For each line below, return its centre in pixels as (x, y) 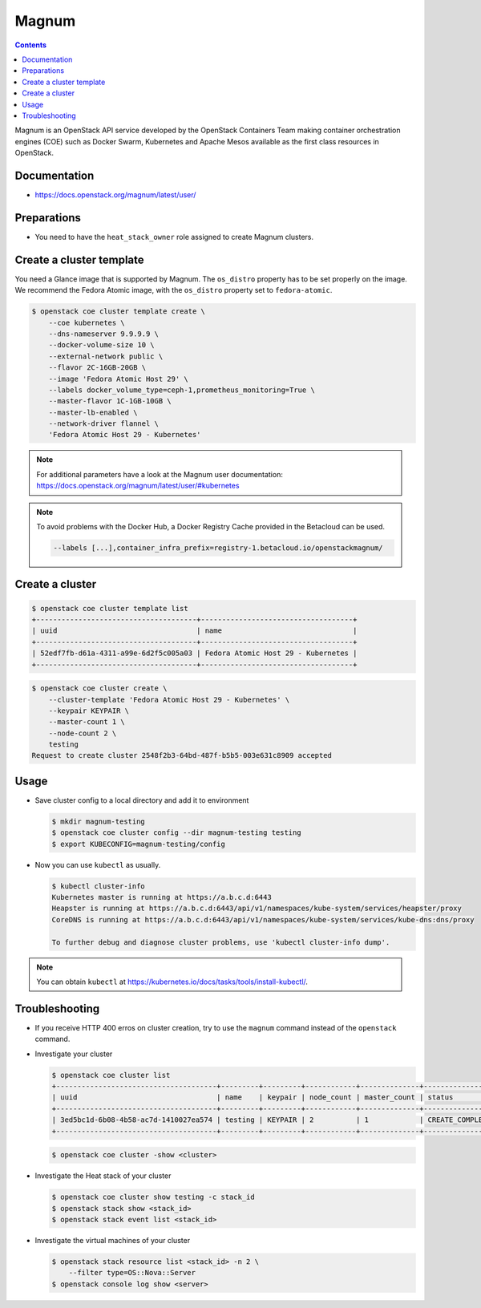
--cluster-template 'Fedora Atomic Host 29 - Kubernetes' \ (169, 699)
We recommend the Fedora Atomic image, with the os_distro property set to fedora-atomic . (174, 290)
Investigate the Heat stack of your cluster (103, 1176)
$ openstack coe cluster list (111, 1075)
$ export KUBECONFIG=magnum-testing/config (139, 844)
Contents (31, 45)
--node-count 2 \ (83, 733)
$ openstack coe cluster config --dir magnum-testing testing (176, 833)
